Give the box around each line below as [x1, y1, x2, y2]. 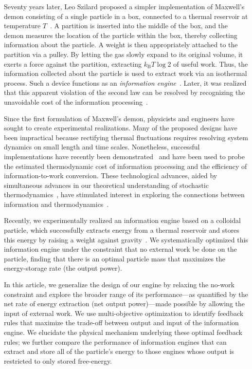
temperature [4, 20, 41, 31]
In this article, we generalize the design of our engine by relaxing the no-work [4, 279, 234, 290]
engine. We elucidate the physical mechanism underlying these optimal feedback [4, 327, 242, 337]
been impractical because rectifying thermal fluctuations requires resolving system [4, 132, 248, 142]
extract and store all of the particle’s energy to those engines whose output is [4, 346, 234, 356]
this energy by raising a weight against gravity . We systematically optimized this [4, 234, 248, 244]
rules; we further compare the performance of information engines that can [4, 336, 227, 347]
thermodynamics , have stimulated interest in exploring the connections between [4, 189, 245, 200]
